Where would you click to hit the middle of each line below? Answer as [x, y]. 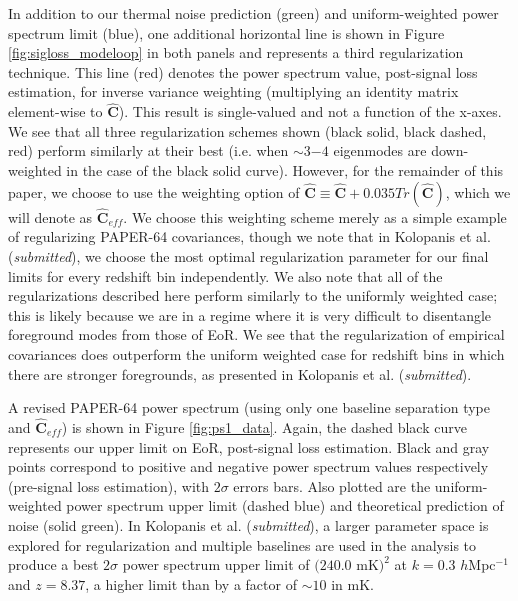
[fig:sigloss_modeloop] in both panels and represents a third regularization [236, 52]
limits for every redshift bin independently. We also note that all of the [225, 275]
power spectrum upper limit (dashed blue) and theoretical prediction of [285, 505]
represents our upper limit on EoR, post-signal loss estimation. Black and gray [249, 446]
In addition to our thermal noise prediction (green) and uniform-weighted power [253, 13]
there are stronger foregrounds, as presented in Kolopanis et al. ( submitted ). [240, 373]
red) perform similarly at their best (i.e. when [148, 150]
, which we [478, 191]
